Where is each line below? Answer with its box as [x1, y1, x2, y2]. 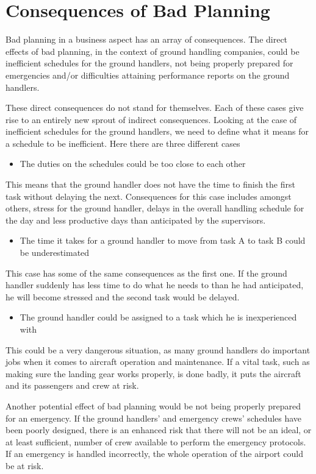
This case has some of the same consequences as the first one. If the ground [5, 266, 287, 279]
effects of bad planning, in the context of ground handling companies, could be [5, 44, 300, 57]
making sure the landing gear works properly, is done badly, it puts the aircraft [5, 367, 301, 380]
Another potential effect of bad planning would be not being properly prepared [5, 399, 301, 412]
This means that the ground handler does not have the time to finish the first [5, 178, 295, 191]
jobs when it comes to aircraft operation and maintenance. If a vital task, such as [5, 355, 310, 368]
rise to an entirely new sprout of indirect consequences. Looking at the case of [5, 113, 297, 126]
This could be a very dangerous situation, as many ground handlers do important [5, 343, 311, 356]
